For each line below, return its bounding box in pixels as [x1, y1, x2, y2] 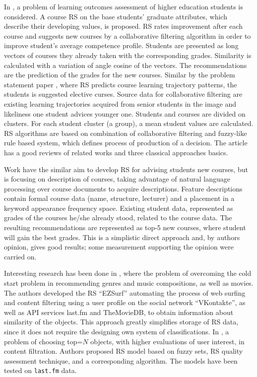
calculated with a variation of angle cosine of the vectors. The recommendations [4, 60, 247, 70]
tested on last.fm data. [4, 365, 77, 376]
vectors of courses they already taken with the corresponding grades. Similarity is [4, 50, 252, 60]
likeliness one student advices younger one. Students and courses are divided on [4, 108, 246, 119]
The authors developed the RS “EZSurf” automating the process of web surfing [4, 287, 246, 298]
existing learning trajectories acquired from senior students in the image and [4, 98, 237, 109]
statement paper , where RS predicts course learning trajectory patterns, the [4, 79, 237, 89]
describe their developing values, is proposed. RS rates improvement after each [4, 21, 243, 31]
